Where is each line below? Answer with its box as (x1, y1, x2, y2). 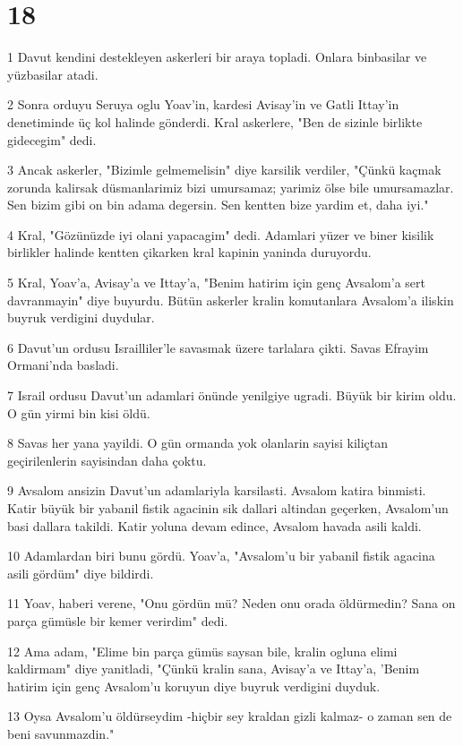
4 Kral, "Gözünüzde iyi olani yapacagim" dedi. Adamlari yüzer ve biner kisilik (7, 225, 434, 244)
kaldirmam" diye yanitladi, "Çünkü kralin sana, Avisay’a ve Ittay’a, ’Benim (7, 659, 420, 678)
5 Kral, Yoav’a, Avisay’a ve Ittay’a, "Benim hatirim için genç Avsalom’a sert (7, 273, 425, 292)
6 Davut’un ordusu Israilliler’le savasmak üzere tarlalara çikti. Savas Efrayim (7, 338, 429, 356)
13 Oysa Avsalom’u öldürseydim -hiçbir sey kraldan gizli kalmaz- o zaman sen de (7, 707, 452, 725)
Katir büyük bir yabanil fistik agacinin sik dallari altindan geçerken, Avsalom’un (7, 499, 449, 517)
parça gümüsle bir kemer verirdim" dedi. (7, 611, 228, 630)
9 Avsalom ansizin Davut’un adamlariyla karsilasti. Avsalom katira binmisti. (7, 481, 426, 500)
